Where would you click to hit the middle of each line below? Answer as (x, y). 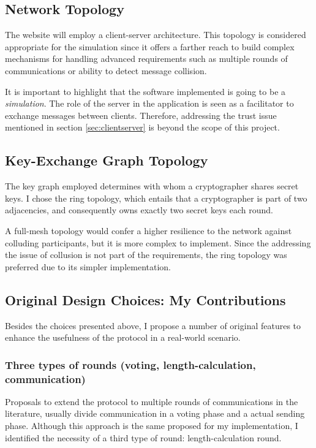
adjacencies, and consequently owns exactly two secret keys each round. (139, 210)
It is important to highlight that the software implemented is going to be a (145, 91)
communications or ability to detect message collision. (106, 70)
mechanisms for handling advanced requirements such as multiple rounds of (146, 59)
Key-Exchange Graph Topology (107, 160)
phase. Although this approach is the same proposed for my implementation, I (152, 426)
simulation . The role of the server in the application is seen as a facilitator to (149, 103)
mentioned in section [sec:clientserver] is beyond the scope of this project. (142, 127)
